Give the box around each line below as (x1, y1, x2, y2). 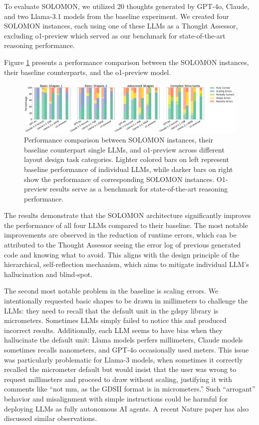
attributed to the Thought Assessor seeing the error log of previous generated (4, 239, 241, 250)
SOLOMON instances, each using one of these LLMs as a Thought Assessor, (4, 20, 238, 31)
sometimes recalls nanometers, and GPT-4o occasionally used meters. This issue (4, 344, 249, 355)
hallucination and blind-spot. (4, 268, 93, 279)
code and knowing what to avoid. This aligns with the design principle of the (4, 249, 240, 259)
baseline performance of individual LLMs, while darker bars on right (24, 163, 233, 174)
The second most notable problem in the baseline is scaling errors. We (4, 285, 219, 296)
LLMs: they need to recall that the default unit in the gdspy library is (4, 305, 219, 315)
